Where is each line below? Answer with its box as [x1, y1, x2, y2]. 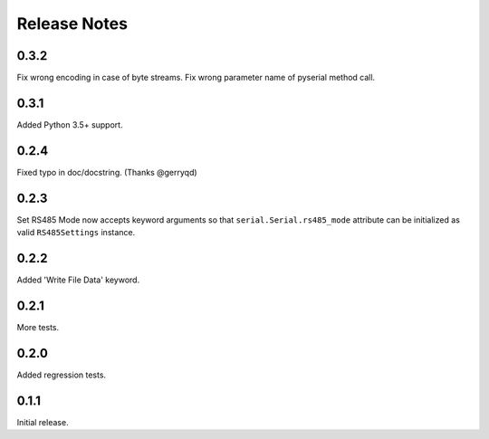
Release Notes [16, 14, 129, 33]
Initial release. [16, 416, 69, 427]
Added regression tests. [16, 369, 107, 380]
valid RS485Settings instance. [16, 227, 136, 238]
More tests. [16, 321, 60, 332]
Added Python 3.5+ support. [16, 119, 123, 130]
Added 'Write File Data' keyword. [16, 274, 140, 285]
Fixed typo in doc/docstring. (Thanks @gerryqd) [16, 167, 198, 177]
